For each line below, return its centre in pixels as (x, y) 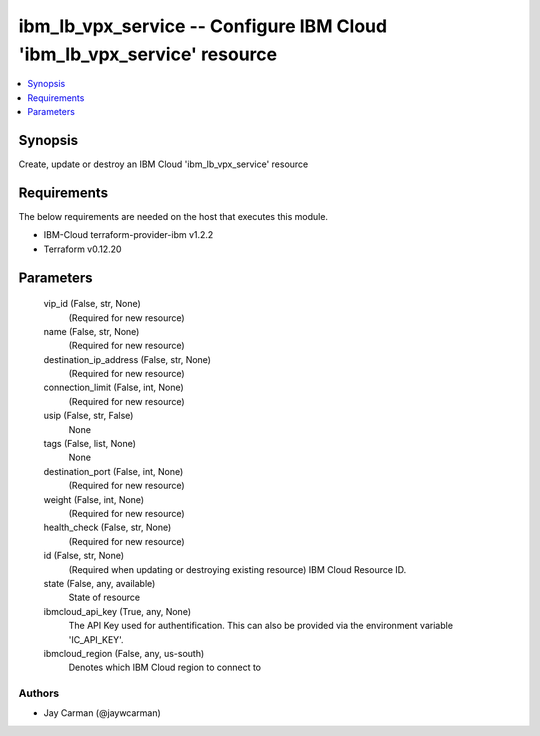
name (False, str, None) (91, 331)
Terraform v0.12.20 (82, 249)
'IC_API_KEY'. (96, 639)
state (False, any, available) (99, 583)
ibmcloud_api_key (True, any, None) (117, 611)
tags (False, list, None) (90, 444)
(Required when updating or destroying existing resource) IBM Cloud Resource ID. (237, 569)
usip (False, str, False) (88, 416)
